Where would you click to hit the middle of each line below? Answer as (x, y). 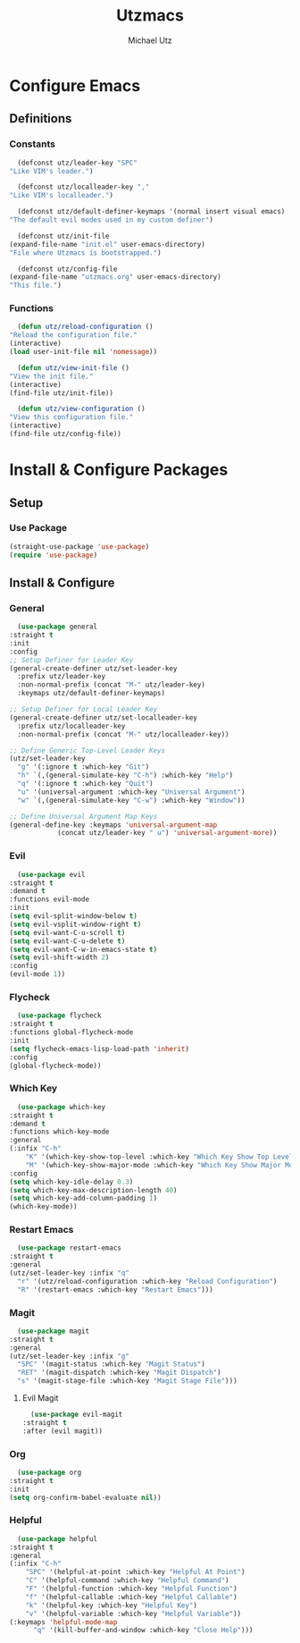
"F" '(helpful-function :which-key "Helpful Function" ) (132, 1589)
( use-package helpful (58, 1538)
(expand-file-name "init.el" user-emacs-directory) (107, 244)
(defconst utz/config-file (67, 269)
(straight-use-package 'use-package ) (79, 546)
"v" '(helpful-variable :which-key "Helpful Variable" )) (133, 1614)
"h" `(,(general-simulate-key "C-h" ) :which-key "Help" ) (125, 775)
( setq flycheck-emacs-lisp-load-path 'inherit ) (100, 1049)
